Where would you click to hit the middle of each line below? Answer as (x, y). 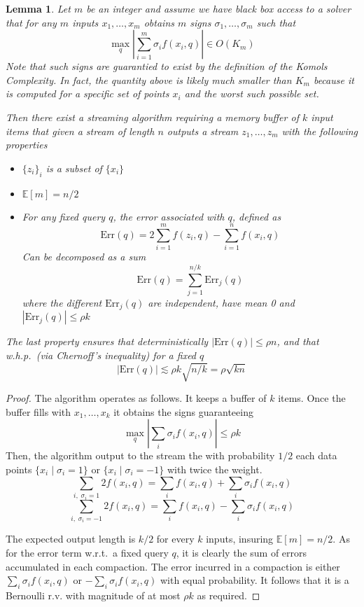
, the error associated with (169, 216)
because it (334, 79)
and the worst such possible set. (252, 93)
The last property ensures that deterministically (107, 341)
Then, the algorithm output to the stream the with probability (140, 455)
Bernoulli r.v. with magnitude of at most (93, 595)
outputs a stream (203, 131)
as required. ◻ (229, 595)
